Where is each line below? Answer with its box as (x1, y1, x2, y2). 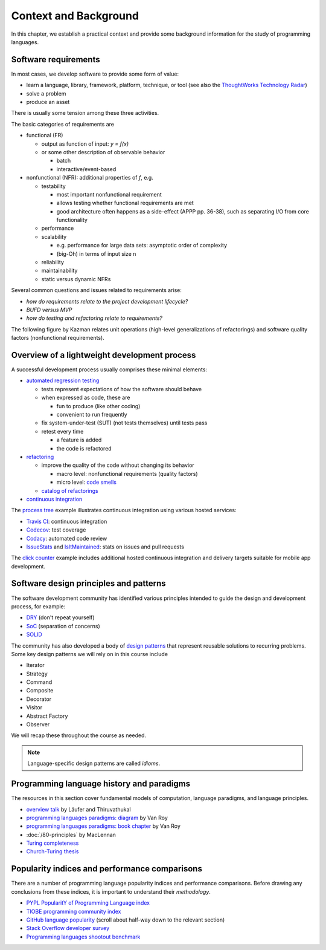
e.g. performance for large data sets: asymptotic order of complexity (56, 242, 228, 249)
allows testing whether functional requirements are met (56, 200, 194, 207)
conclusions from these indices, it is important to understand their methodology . (11, 888, 211, 895)
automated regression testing (26, 377, 100, 384)
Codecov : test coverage (26, 526, 86, 533)
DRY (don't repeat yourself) (26, 614, 95, 621)
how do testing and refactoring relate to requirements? (26, 314, 163, 322)
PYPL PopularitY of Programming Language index (26, 899, 150, 906)
